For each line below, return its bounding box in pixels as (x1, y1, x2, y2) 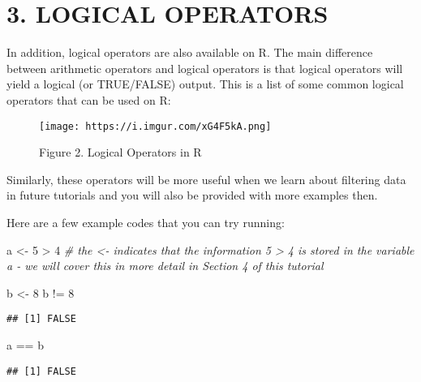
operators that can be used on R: (6, 91, 171, 108)
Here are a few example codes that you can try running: (6, 213, 285, 230)
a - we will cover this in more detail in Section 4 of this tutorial (6, 257, 324, 274)
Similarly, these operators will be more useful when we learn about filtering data (6, 170, 406, 187)
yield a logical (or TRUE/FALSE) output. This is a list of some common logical (6, 75, 404, 92)
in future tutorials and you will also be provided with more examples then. (6, 187, 378, 204)
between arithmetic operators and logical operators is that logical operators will (6, 59, 403, 76)
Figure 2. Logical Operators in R (39, 144, 202, 161)
